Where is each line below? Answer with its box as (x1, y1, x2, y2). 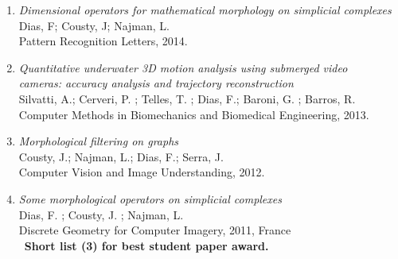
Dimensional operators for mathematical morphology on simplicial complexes (18, 2, 392, 17)
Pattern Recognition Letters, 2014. (18, 33, 188, 49)
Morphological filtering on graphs (18, 133, 179, 149)
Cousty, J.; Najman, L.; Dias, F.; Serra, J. (18, 148, 224, 164)
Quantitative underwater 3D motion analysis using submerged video (18, 59, 348, 75)
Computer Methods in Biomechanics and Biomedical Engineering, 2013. (18, 106, 369, 122)
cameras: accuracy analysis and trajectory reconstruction (18, 75, 294, 91)
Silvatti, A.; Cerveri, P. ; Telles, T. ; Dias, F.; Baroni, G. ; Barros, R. (18, 90, 356, 106)
